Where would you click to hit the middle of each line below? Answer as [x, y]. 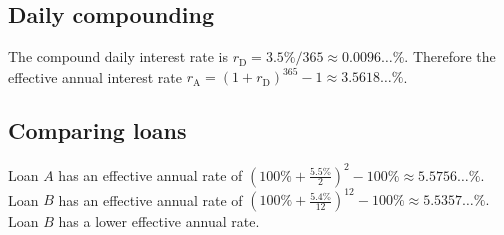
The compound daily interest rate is [118, 56]
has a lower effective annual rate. [159, 221]
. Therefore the [450, 56]
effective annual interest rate [95, 76]
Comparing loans [97, 130]
